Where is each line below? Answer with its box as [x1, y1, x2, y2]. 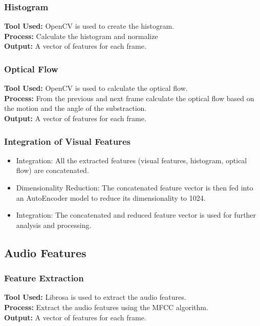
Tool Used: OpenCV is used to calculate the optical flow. [4, 83, 188, 93]
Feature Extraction [4, 272, 84, 284]
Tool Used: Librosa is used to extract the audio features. [4, 292, 186, 302]
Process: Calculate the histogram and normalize [4, 30, 158, 41]
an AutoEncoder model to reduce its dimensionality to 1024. [16, 192, 206, 203]
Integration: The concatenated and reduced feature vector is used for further [16, 209, 256, 220]
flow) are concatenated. [16, 165, 89, 176]
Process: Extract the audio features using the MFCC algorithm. [4, 301, 208, 312]
